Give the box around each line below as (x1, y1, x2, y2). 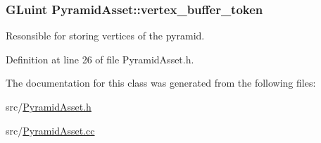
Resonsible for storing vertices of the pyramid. (6, 28, 205, 43)
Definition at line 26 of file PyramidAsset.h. (6, 51, 194, 66)
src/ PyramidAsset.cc (6, 123, 95, 137)
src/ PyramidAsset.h (6, 99, 92, 113)
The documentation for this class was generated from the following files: (6, 75, 316, 90)
